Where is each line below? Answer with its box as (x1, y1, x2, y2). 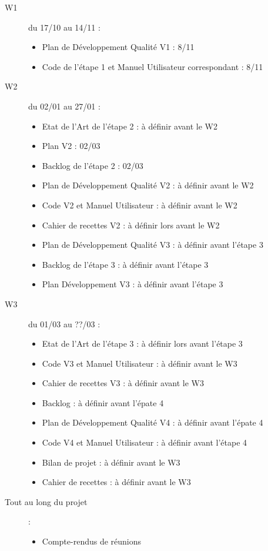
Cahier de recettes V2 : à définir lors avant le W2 (42, 218, 220, 231)
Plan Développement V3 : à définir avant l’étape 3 (42, 278, 223, 290)
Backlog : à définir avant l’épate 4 (42, 396, 164, 409)
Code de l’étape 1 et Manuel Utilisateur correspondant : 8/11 (42, 60, 263, 72)
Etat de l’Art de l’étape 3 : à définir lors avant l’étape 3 (42, 337, 243, 350)
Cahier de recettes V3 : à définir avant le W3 (42, 377, 204, 389)
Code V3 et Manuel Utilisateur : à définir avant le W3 (42, 357, 237, 369)
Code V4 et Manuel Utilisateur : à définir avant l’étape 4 (42, 436, 247, 449)
